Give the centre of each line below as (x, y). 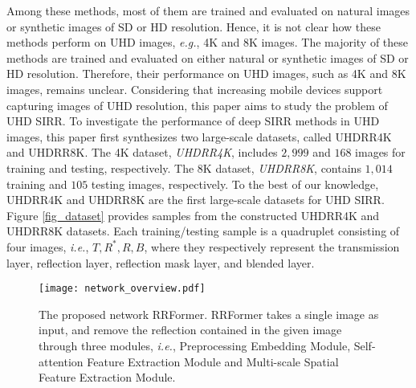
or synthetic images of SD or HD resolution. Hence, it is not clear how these (194, 26)
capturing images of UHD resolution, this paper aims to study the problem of (197, 105)
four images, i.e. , (48, 246)
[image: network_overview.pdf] (122, 289)
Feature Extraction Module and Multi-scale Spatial (213, 361)
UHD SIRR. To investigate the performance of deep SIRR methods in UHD (193, 121)
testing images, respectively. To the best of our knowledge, (235, 184)
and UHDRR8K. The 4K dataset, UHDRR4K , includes (142, 152)
